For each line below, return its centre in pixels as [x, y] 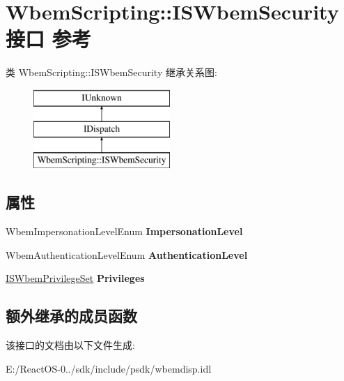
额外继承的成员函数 [71, 316]
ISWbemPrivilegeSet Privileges [75, 278]
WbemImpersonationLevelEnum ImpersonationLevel [124, 231]
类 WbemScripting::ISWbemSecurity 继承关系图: [111, 72]
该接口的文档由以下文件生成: [70, 345]
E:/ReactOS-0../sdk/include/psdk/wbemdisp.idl [109, 368]
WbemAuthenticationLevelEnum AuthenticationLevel [127, 254]
